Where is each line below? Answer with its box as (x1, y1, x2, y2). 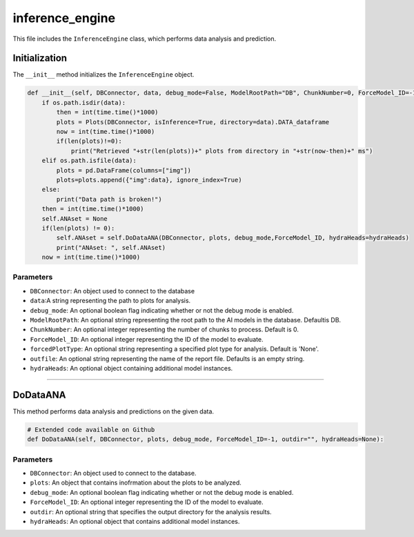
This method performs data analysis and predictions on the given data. (12, 407, 214, 416)
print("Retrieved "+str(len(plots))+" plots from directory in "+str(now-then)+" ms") (70, 147, 373, 155)
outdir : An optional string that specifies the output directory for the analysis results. (30, 507, 272, 516)
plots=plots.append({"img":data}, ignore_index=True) (56, 176, 242, 184)
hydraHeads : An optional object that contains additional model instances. (30, 517, 240, 525)
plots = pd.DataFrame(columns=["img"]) (56, 166, 191, 174)
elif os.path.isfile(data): (41, 157, 137, 165)
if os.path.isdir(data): (41, 99, 126, 106)
